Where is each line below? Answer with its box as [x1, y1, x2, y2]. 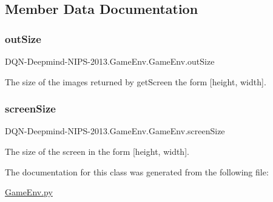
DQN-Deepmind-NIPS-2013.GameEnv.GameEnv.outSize [5, 55, 215, 67]
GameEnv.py [5, 186, 53, 198]
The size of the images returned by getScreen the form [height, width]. [5, 75, 266, 88]
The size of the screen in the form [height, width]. [5, 145, 189, 157]
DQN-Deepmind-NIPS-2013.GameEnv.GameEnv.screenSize [5, 125, 225, 137]
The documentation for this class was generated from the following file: [5, 165, 269, 178]
